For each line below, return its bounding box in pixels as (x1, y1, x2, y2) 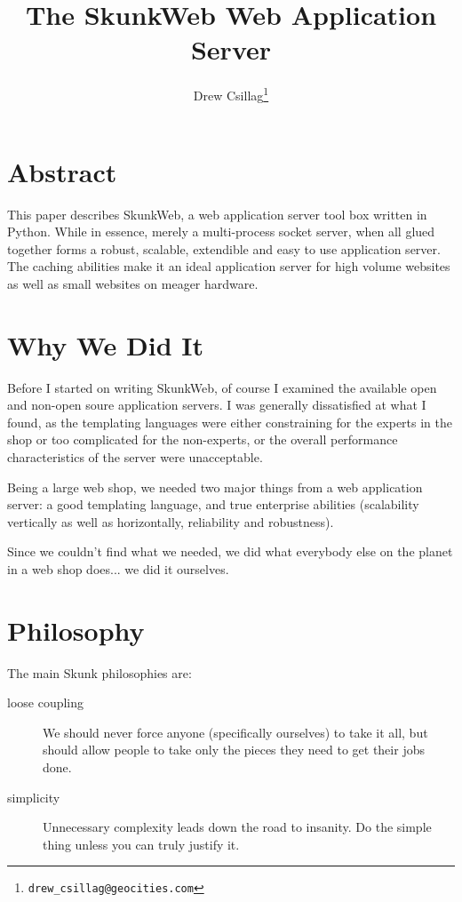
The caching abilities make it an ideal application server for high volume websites (7, 257, 450, 275)
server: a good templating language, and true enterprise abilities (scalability (7, 495, 419, 514)
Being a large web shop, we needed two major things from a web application (7, 477, 423, 496)
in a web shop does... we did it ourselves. (7, 559, 229, 578)
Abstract (7, 153, 117, 189)
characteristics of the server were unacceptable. (7, 447, 263, 466)
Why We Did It (7, 326, 204, 363)
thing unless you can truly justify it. (43, 834, 240, 853)
